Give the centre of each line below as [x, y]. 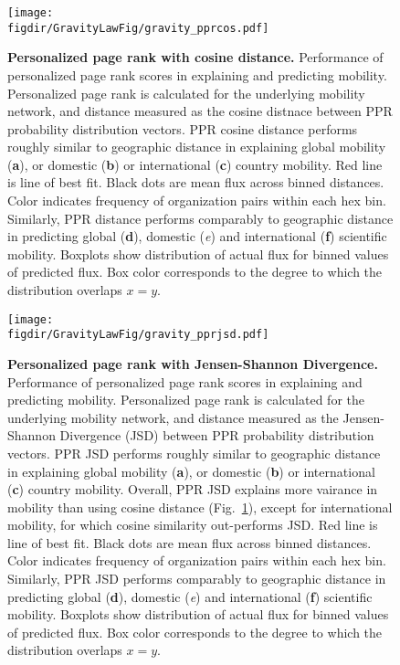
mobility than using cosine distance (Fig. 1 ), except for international [200, 507]
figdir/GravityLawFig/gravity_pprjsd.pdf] [138, 335]
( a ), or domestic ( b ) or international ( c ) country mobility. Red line [195, 164]
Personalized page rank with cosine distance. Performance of [195, 57]
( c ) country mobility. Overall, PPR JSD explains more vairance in [193, 489]
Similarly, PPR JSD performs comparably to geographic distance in [197, 579]
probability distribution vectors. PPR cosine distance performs [183, 128]
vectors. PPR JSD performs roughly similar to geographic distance [194, 453]
